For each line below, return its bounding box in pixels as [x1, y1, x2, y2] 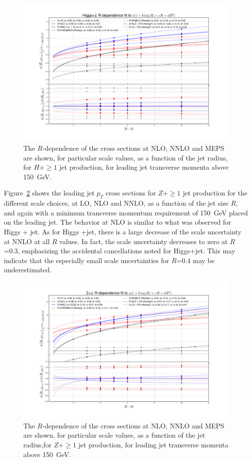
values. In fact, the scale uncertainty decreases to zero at [59, 236, 228, 246]
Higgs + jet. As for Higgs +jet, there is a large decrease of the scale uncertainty [4, 226, 242, 236]
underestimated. [4, 265, 52, 275]
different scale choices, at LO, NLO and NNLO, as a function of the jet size [4, 198, 229, 208]
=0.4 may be [176, 255, 215, 265]
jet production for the [183, 188, 248, 198]
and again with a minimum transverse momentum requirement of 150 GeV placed [4, 207, 248, 217]
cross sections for [105, 188, 156, 198]
